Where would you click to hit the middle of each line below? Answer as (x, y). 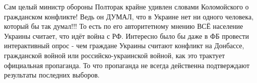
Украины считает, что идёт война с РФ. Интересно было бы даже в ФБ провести (127, 36)
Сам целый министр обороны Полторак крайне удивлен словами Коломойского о (127, 6)
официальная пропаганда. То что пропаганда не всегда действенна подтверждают (127, 65)
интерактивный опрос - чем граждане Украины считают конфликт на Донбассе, (124, 45)
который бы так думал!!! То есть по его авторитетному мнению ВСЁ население (124, 26)
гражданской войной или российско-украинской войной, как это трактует (115, 55)
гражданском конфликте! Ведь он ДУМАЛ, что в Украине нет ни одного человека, (129, 16)
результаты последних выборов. (52, 75)
